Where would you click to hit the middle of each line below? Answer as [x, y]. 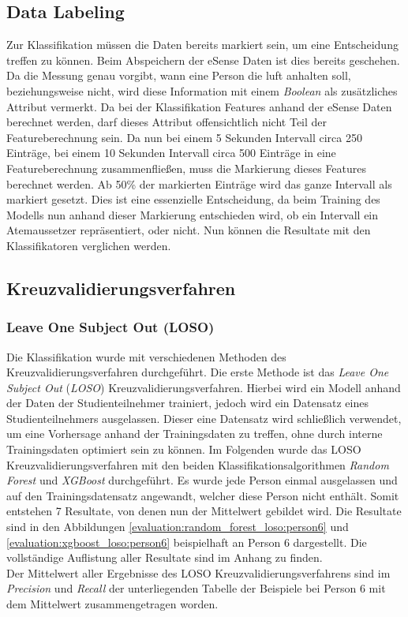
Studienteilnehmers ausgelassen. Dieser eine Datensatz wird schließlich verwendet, [204, 418]
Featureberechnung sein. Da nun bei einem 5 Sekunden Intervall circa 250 [184, 137]
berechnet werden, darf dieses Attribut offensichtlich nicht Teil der [167, 122]
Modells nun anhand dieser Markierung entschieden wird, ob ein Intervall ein [193, 214]
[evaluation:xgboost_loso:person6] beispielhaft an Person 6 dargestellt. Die [187, 542]
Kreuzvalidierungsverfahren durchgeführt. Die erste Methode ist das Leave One [198, 372]
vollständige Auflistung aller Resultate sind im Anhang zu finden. [165, 557]
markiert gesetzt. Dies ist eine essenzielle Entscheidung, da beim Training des [193, 199]
